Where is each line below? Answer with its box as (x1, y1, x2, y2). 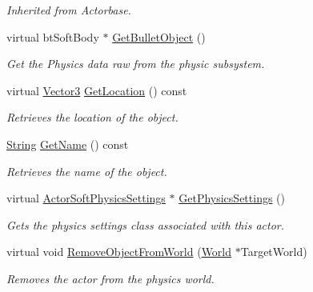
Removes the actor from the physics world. (6, 270, 215, 286)
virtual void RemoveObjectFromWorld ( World (6, 243, 232, 260)
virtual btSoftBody (6, 28, 99, 45)
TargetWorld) (240, 243, 307, 260)
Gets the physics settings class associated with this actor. (6, 216, 285, 233)
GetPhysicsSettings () (179, 190, 285, 206)
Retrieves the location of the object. (6, 109, 179, 126)
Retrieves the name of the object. (6, 162, 167, 179)
